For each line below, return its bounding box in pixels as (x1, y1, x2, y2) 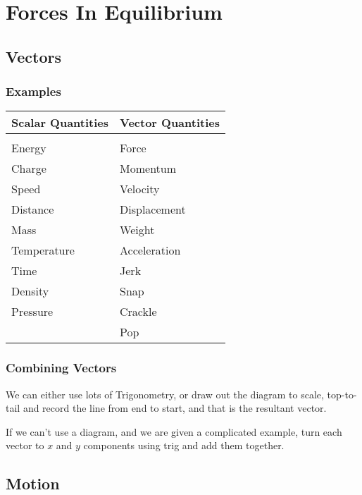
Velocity (120, 181, 160, 197)
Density (11, 283, 49, 300)
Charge (11, 160, 46, 177)
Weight (120, 221, 155, 238)
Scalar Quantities (11, 114, 109, 131)
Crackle (120, 303, 157, 320)
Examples (6, 82, 61, 100)
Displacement (120, 201, 186, 218)
